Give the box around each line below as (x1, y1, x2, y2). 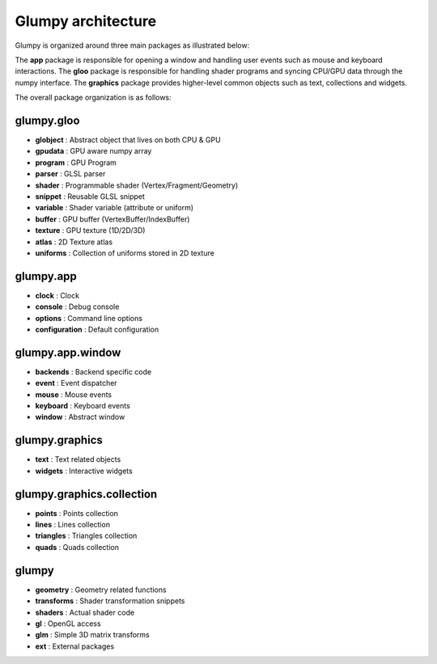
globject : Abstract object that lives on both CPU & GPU (35, 135, 222, 145)
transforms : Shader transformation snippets (35, 596, 185, 606)
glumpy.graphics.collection (15, 487, 158, 501)
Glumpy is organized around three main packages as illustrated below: (15, 40, 250, 50)
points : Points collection (35, 508, 119, 518)
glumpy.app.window (15, 345, 121, 359)
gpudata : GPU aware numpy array (35, 146, 152, 156)
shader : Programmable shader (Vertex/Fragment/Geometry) (35, 180, 239, 190)
